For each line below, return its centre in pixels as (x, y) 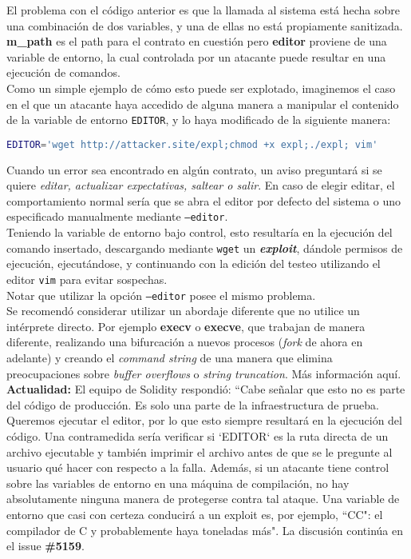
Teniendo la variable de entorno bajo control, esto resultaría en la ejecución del (200, 232)
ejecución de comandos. (63, 72)
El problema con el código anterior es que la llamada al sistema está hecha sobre (204, 10)
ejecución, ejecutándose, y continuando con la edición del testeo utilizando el (194, 264)
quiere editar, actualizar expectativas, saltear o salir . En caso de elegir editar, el (201, 185)
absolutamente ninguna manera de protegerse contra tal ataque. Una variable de (203, 499)
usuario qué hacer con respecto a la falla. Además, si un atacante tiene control (198, 467)
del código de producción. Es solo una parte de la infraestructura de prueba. (193, 404)
